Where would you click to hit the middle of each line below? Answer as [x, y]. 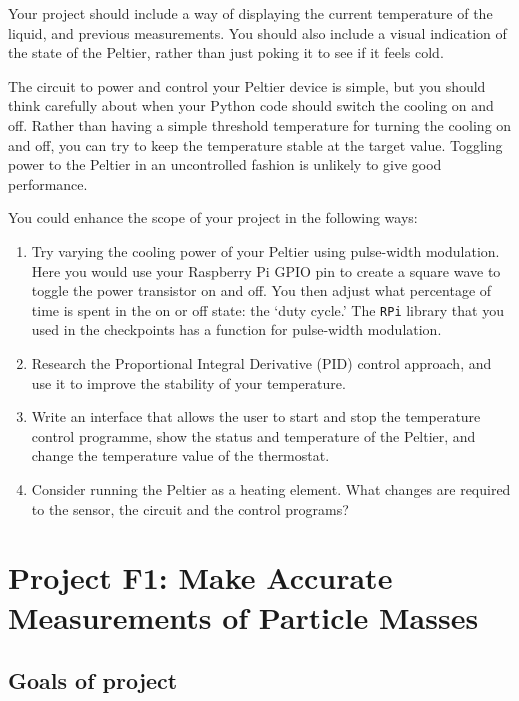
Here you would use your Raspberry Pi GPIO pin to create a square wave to [266, 270]
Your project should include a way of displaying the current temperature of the [250, 13]
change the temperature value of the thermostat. [180, 455]
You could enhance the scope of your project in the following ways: [213, 217]
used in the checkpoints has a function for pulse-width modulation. [236, 329]
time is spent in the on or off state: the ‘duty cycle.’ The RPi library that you [267, 309]
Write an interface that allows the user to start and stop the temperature [256, 416]
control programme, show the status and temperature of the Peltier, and [253, 435]
